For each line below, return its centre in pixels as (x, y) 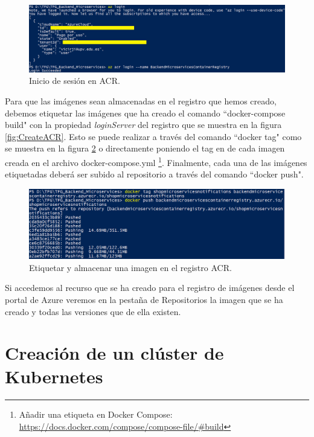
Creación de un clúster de (114, 353)
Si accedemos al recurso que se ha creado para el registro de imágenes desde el (150, 288)
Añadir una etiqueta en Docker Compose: (96, 414)
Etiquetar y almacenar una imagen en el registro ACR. (130, 267)
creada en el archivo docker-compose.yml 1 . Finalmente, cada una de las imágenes (156, 161)
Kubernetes (54, 376)
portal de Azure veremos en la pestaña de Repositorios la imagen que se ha (144, 299)
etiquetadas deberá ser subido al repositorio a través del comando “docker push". (154, 174)
